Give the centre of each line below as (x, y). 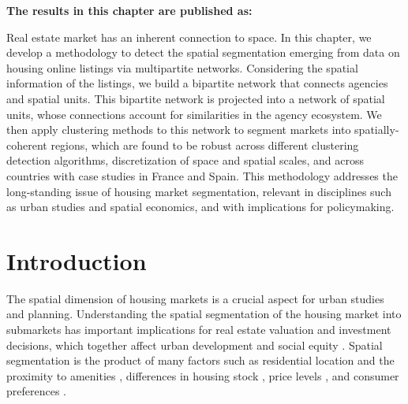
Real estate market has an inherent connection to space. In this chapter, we (189, 37)
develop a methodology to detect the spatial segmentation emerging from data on (203, 52)
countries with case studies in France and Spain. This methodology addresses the (202, 175)
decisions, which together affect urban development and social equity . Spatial (195, 345)
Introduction (77, 260)
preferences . (36, 391)
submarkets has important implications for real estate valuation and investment (199, 330)
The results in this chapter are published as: (129, 10)
